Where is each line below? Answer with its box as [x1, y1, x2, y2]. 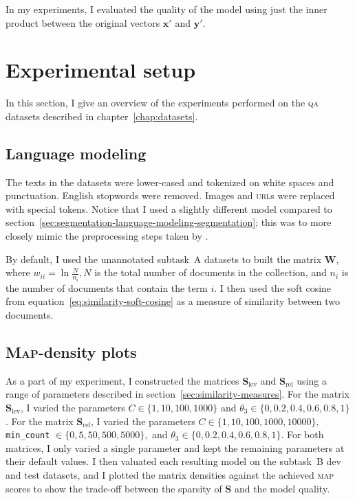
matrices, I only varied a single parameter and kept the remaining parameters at [6, 440, 345, 455]
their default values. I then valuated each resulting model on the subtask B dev [6, 454, 341, 468]
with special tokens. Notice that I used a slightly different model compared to [6, 201, 332, 216]
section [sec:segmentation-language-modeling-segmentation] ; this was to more [6, 215, 332, 229]
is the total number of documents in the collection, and [94, 265, 327, 280]
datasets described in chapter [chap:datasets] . [6, 109, 198, 123]
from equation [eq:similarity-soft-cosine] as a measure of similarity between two [6, 294, 340, 308]
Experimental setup [6, 56, 196, 84]
